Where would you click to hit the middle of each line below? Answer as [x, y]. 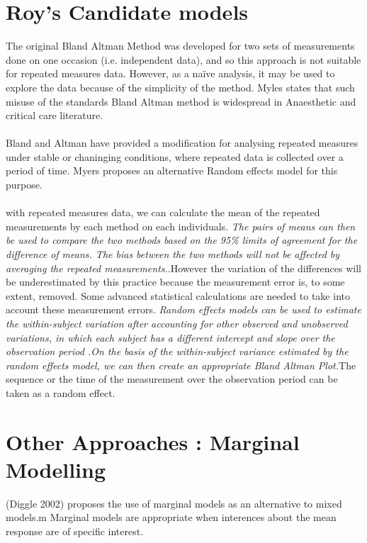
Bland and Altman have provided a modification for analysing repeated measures [182, 143]
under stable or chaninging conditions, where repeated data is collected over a [175, 156]
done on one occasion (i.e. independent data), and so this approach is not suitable [183, 59]
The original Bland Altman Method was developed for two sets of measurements [180, 46]
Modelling [56, 469]
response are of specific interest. [75, 531]
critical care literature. [55, 115]
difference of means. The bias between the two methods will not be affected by [173, 254]
